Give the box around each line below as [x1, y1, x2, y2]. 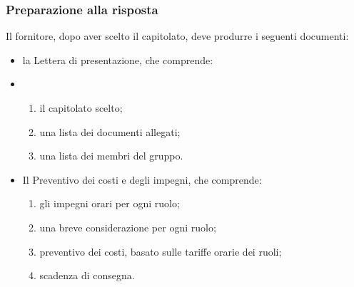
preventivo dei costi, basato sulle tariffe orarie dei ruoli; [39, 244, 282, 259]
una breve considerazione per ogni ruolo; [39, 219, 216, 234]
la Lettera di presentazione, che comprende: [22, 52, 213, 67]
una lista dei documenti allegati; [39, 124, 181, 139]
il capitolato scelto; [39, 100, 123, 115]
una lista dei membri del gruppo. [39, 148, 183, 163]
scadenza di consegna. [39, 268, 135, 283]
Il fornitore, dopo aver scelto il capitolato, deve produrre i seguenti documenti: [6, 28, 349, 43]
